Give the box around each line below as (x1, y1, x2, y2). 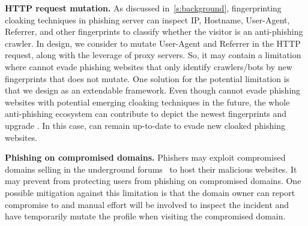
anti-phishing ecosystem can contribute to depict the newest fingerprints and (5, 107, 287, 120)
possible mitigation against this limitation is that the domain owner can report (5, 186, 295, 198)
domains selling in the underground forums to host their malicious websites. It (5, 162, 297, 175)
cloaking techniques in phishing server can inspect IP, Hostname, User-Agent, (5, 13, 290, 26)
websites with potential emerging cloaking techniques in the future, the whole (5, 95, 290, 108)
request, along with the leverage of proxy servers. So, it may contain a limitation (5, 49, 301, 61)
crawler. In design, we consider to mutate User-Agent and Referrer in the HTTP (5, 37, 301, 49)
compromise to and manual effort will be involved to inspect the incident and (5, 198, 289, 210)
